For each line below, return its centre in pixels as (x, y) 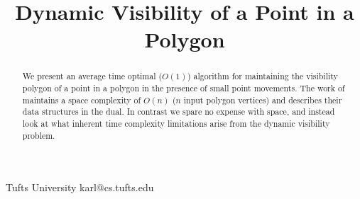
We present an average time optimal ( (92, 76)
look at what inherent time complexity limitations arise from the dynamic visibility (176, 123)
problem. (39, 135)
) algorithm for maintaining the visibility (262, 76)
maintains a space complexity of (82, 100)
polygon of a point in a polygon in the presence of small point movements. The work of (184, 88)
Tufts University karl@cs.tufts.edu (80, 187)
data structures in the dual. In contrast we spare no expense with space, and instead (179, 112)
